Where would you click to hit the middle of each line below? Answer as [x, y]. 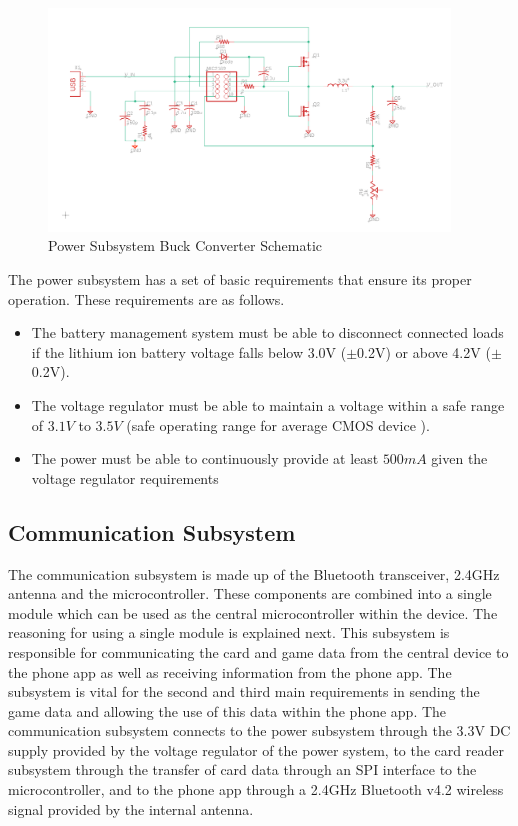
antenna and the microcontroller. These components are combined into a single [250, 593]
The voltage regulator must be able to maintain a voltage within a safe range [268, 404]
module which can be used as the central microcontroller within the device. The [253, 612]
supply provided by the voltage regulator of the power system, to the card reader [256, 749]
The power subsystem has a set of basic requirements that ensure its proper [240, 279]
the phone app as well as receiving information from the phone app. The [230, 671]
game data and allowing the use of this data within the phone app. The [227, 710]
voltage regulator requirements [125, 477]
